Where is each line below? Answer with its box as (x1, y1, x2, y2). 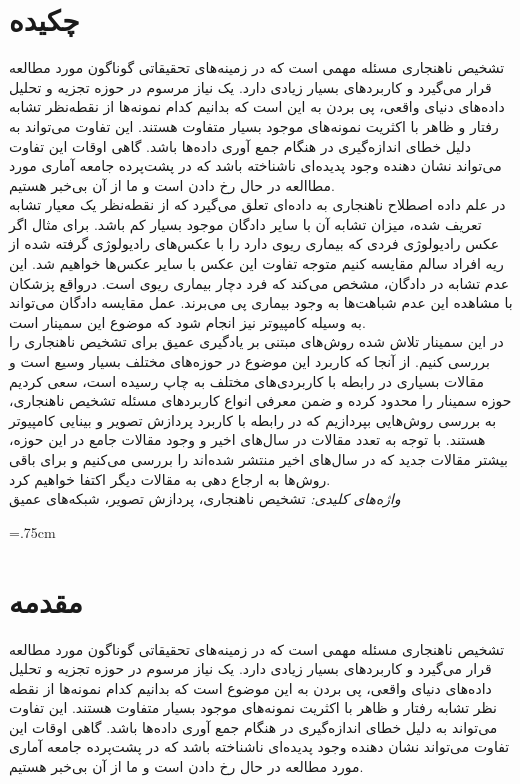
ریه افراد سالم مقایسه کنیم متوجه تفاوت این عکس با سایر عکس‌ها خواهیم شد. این (9, 253, 504, 274)
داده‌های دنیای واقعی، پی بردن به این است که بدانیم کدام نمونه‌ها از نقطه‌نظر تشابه (9, 96, 505, 117)
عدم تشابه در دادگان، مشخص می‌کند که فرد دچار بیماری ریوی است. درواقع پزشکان (9, 272, 510, 293)
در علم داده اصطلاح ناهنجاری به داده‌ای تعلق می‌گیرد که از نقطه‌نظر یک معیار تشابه (9, 194, 506, 215)
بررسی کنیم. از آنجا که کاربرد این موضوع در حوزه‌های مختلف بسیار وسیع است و (9, 351, 490, 372)
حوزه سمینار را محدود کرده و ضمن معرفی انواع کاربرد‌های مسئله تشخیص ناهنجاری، (9, 390, 512, 411)
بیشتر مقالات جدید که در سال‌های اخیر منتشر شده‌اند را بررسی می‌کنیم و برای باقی (9, 449, 509, 469)
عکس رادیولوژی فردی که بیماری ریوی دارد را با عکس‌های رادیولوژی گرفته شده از (9, 233, 500, 254)
